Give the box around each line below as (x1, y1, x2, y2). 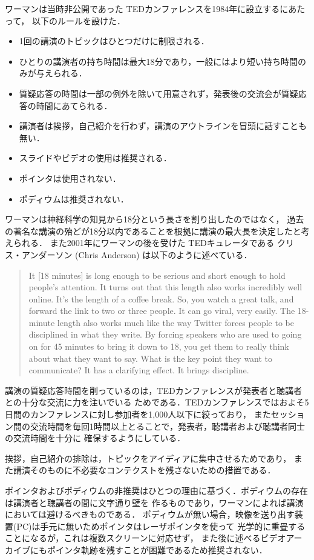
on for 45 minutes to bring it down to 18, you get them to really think (28, 340, 289, 353)
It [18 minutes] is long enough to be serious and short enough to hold (28, 268, 286, 281)
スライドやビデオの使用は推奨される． (19, 152, 172, 164)
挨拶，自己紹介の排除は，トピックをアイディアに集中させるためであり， (5, 452, 292, 464)
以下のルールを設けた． (31, 14, 125, 27)
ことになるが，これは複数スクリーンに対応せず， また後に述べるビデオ (5, 532, 286, 544)
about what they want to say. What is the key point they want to (28, 352, 273, 364)
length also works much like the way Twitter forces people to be (57, 316, 294, 328)
